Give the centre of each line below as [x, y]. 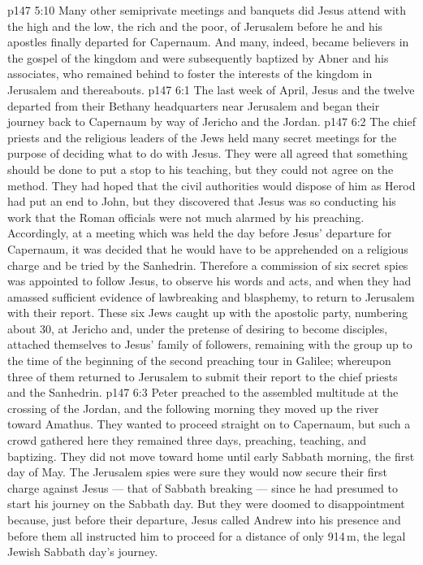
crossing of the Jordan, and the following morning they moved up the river [193, 408]
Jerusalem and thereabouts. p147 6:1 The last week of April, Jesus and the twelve [211, 89]
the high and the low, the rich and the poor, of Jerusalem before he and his [195, 26]
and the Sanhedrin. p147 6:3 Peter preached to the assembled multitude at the [203, 392]
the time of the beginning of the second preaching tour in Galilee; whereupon [199, 361]
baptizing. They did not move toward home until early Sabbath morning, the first [211, 456]
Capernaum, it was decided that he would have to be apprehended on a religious [208, 248]
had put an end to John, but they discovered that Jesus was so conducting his [202, 201]
